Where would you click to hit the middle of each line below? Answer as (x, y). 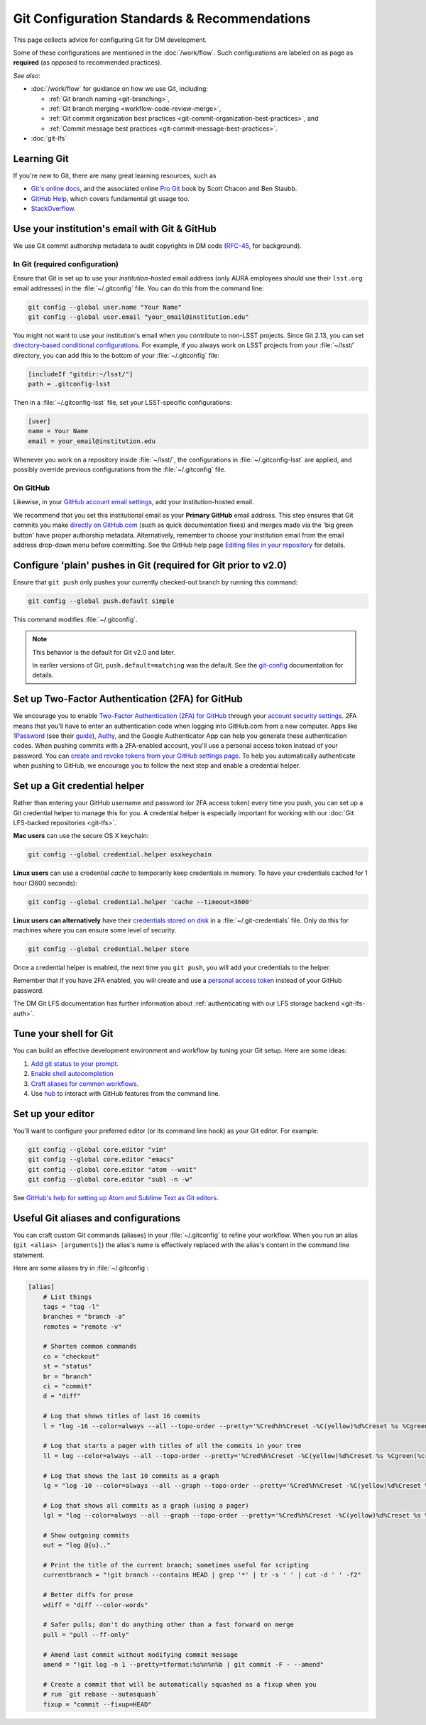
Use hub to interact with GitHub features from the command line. (125, 1094)
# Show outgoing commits (86, 1535)
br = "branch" (67, 1376)
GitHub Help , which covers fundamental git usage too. (110, 198)
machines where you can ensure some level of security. (95, 930)
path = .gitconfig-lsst (70, 384)
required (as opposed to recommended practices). (88, 62)
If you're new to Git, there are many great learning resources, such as (115, 175)
